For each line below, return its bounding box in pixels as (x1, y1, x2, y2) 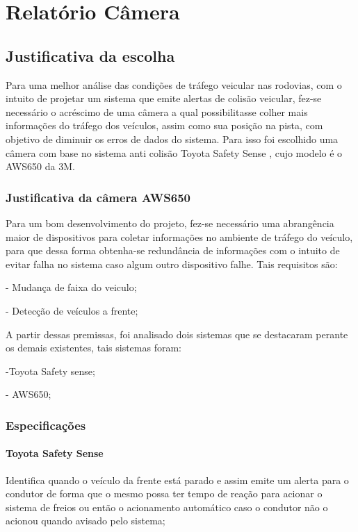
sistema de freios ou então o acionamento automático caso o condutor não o (6, 499, 328, 514)
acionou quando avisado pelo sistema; (6, 513, 165, 528)
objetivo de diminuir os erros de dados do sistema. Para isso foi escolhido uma (6, 131, 339, 146)
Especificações (6, 416, 86, 433)
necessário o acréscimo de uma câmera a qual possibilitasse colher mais (6, 104, 308, 119)
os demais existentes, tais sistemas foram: (6, 340, 181, 355)
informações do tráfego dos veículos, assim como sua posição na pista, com (6, 118, 323, 133)
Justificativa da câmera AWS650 (6, 188, 190, 206)
